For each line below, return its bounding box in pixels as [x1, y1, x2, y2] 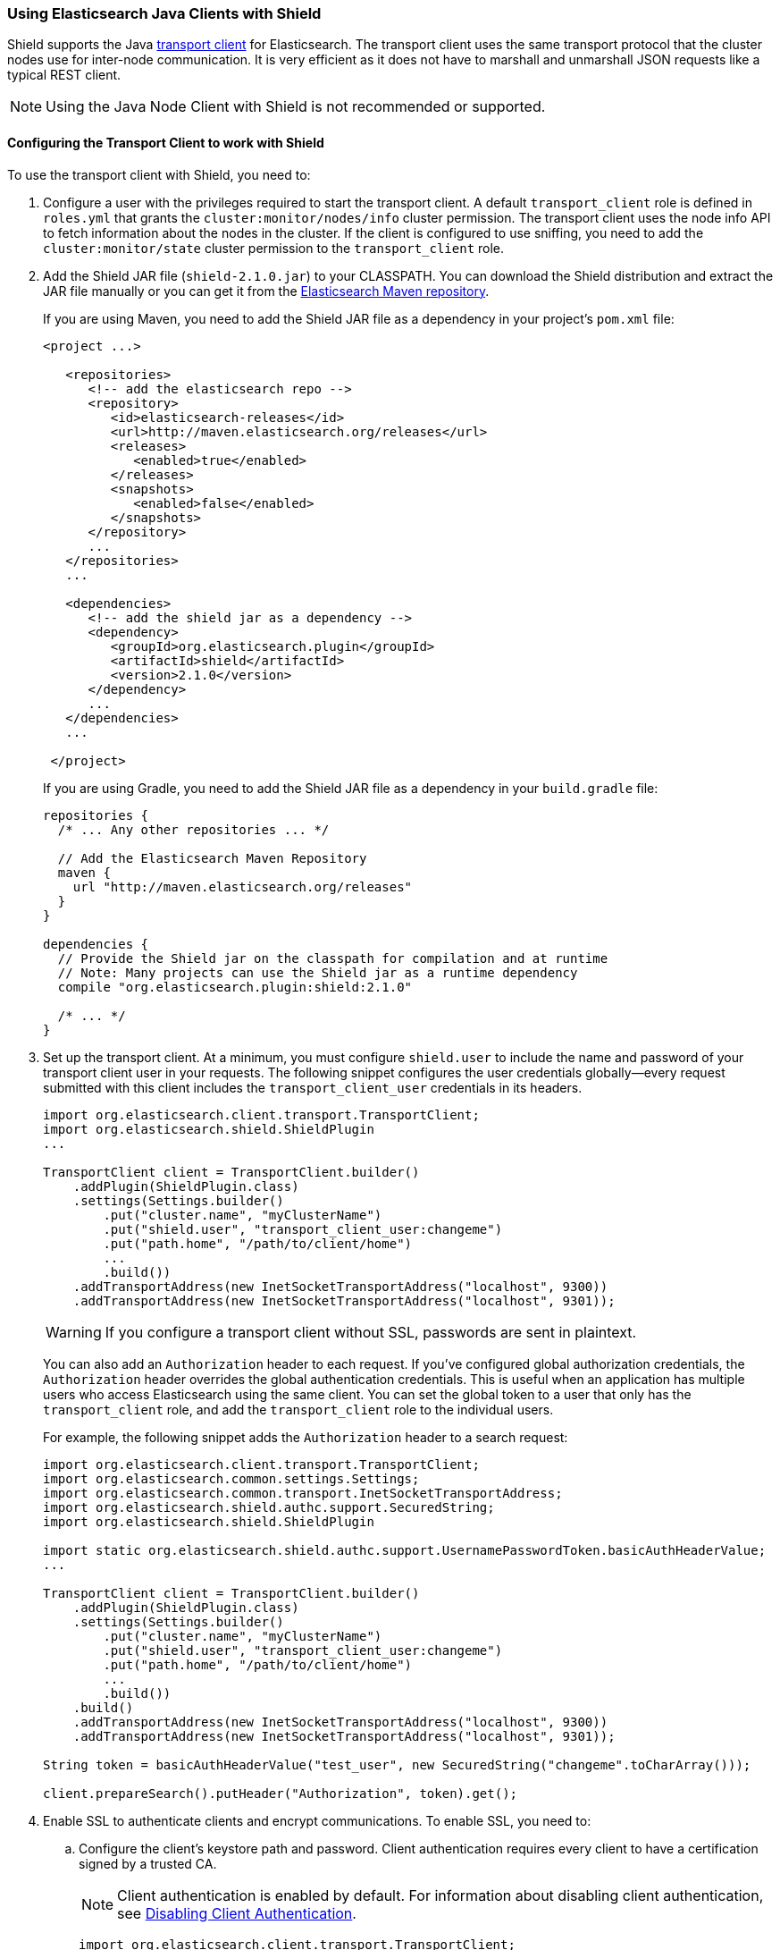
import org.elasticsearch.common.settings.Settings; [43, 1471, 420, 1486]
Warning [46, 1322, 102, 1341]
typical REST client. [7, 67, 122, 83]
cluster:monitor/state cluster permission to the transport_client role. [43, 240, 505, 256]
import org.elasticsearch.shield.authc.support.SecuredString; [43, 1499, 495, 1515]
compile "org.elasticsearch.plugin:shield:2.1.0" [57, 979, 413, 994]
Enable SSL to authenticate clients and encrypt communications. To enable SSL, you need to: [43, 1812, 591, 1828]
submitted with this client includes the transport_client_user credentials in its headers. [43, 1079, 583, 1095]
